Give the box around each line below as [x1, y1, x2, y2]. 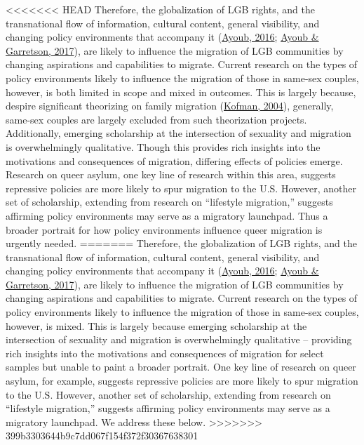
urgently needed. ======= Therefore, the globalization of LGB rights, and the [6, 236, 357, 251]
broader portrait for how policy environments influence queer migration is [6, 222, 323, 237]
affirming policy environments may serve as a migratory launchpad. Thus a [6, 208, 328, 222]
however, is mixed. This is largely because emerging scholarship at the [6, 318, 307, 333]
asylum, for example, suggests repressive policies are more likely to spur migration [6, 373, 358, 388]
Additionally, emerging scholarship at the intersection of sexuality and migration [6, 126, 351, 140]
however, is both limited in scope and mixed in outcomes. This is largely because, [6, 84, 356, 99]
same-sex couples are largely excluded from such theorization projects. [6, 112, 307, 126]
